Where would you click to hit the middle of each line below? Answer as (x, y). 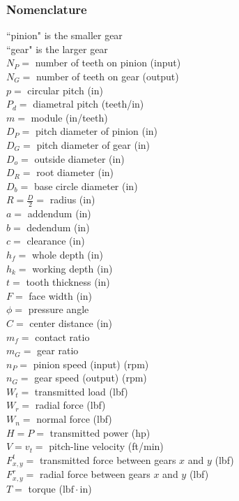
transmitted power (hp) (100, 432)
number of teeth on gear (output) (108, 76)
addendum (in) (59, 213)
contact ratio (62, 336)
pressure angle (59, 309)
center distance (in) (71, 322)
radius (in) (72, 199)
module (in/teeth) (69, 117)
